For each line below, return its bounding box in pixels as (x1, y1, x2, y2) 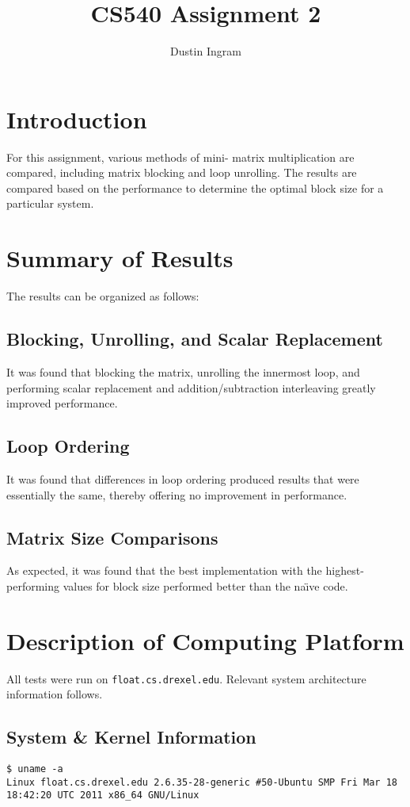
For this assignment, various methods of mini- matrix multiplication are (6, 148, 355, 165)
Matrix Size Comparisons (6, 525, 218, 549)
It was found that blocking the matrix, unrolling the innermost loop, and (6, 363, 360, 380)
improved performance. (6, 395, 118, 411)
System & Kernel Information (6, 725, 256, 749)
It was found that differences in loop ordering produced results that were (6, 470, 359, 487)
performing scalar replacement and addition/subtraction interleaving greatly (6, 379, 376, 396)
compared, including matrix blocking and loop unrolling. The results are (6, 164, 357, 181)
